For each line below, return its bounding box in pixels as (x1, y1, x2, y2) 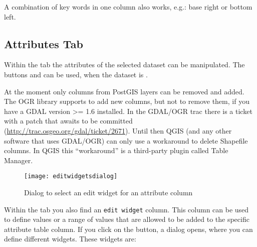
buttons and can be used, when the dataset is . (4, 69, 148, 79)
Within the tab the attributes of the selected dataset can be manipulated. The (4, 59, 245, 70)
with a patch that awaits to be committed (4, 115, 133, 126)
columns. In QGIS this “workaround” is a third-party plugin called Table (4, 145, 228, 156)
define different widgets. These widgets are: (4, 233, 136, 244)
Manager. (4, 155, 33, 165)
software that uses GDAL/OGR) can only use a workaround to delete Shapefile (4, 135, 248, 146)
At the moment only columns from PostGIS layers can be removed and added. (4, 86, 244, 96)
